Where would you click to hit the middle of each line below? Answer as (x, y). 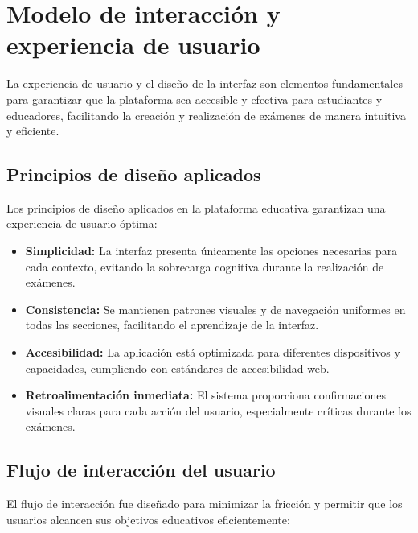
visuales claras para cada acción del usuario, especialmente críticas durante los (218, 410)
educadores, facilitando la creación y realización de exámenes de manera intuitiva (206, 115)
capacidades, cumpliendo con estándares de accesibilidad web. (177, 368)
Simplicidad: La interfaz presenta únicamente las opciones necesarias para (211, 251)
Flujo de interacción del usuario (141, 470)
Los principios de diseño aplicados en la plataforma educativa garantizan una (196, 207)
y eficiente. (33, 131)
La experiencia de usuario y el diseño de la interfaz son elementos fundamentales (205, 83)
